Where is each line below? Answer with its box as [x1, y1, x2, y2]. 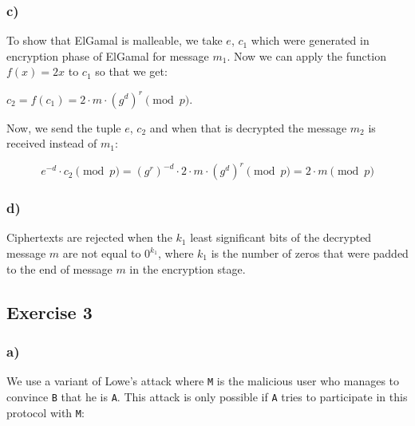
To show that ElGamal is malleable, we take [6, 32, 223, 49]
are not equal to [62, 245, 141, 261]
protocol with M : [6, 404, 85, 420]
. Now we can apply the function [227, 47, 386, 64]
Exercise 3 [6, 299, 93, 324]
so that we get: [95, 63, 168, 80]
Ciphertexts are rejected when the [6, 229, 172, 246]
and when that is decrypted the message [149, 119, 347, 136]
